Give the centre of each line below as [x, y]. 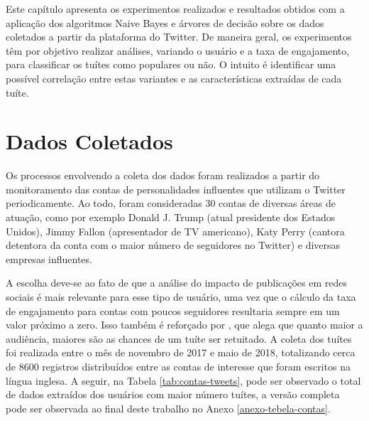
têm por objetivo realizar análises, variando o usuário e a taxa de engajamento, [178, 50]
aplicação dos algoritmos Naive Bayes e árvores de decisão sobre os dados [165, 22]
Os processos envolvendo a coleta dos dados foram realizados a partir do [163, 175]
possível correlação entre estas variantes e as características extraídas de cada [174, 78]
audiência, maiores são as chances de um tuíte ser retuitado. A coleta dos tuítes [179, 338]
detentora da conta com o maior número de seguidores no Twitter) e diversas [173, 245]
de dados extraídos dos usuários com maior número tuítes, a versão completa [173, 394]
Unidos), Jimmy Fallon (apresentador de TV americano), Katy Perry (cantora [175, 231]
